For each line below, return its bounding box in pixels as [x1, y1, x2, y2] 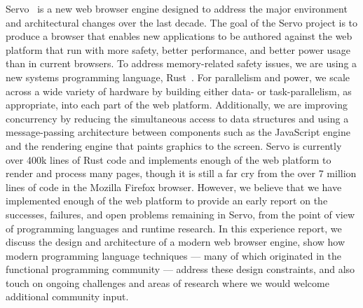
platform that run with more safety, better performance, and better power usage [6, 42, 351, 57]
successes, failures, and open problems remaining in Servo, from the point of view [6, 206, 355, 221]
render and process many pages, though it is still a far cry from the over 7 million [6, 166, 357, 181]
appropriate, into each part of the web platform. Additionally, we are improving [6, 97, 348, 112]
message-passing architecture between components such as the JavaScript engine [6, 125, 350, 139]
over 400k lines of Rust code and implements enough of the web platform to [6, 152, 331, 167]
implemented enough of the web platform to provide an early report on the [6, 193, 328, 208]
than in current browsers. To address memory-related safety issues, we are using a [6, 56, 357, 71]
